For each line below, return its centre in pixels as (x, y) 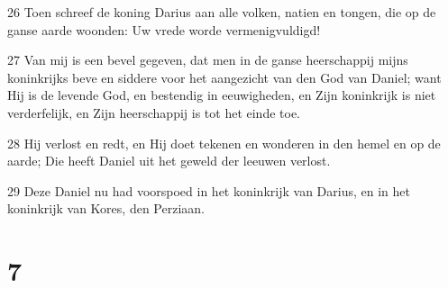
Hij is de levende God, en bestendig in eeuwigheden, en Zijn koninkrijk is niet (222, 95)
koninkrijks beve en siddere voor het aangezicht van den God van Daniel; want (224, 77)
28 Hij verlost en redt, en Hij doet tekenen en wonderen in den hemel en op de (224, 143)
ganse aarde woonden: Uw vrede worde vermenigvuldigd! (164, 29)
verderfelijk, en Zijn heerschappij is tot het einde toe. (154, 112)
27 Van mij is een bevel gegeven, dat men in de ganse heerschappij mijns (208, 60)
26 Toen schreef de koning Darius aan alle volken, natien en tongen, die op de (222, 12)
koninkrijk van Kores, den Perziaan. (106, 208)
